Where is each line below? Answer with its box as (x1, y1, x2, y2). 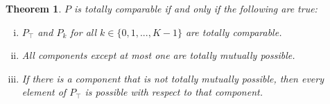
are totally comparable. (185, 24, 282, 39)
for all (70, 24, 97, 39)
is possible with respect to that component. (85, 85, 263, 99)
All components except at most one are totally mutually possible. (21, 48, 295, 62)
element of (21, 85, 67, 99)
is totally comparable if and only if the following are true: (73, 1, 318, 15)
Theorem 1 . (6, 1, 62, 15)
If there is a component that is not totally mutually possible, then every (21, 71, 324, 85)
